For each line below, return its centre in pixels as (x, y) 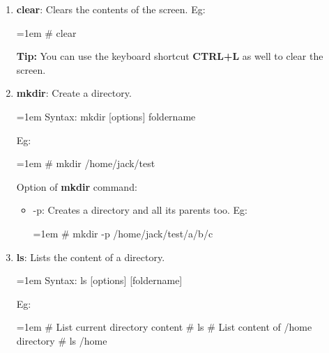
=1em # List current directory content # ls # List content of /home (164, 327)
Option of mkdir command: (77, 186)
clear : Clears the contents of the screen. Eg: (111, 9)
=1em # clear (46, 32)
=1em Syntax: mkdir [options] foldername (106, 116)
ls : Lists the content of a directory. (91, 257)
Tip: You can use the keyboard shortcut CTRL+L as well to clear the (170, 56)
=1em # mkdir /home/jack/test (86, 163)
